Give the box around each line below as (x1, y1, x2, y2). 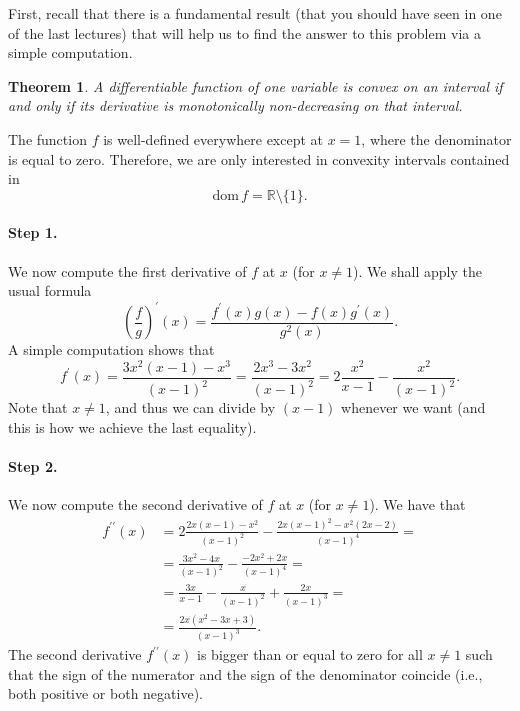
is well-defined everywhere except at (103, 128, 324, 149)
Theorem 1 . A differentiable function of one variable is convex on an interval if (8, 75, 503, 96)
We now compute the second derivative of (8, 494, 263, 515)
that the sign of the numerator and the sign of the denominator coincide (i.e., (8, 663, 483, 684)
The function (8, 128, 87, 149)
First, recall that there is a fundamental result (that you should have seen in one (8, 3, 502, 23)
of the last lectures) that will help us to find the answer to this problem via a (8, 22, 481, 43)
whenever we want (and (341, 397, 486, 418)
